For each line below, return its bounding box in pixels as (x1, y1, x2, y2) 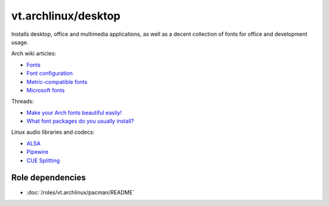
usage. (11, 38, 29, 46)
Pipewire (26, 148, 49, 156)
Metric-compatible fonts (26, 78, 88, 85)
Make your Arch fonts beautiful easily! (26, 109, 122, 116)
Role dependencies (11, 173, 87, 183)
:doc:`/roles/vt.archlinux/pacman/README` (26, 188, 135, 196)
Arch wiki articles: (11, 50, 57, 57)
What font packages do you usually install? (26, 117, 134, 125)
